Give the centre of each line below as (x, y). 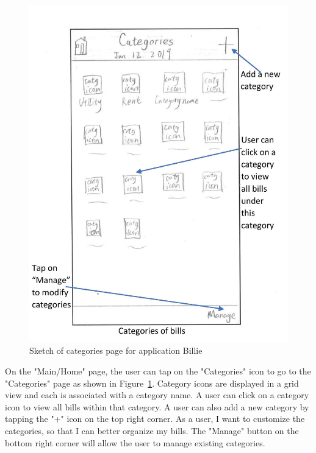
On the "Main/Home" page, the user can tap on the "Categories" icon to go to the (158, 370)
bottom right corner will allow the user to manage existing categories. (135, 442)
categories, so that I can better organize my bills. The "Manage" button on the (152, 430)
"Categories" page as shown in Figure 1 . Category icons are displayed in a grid (152, 383)
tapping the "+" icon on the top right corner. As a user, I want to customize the (155, 419)
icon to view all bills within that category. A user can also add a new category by (157, 406)
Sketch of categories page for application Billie (116, 350)
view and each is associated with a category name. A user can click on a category (157, 395)
